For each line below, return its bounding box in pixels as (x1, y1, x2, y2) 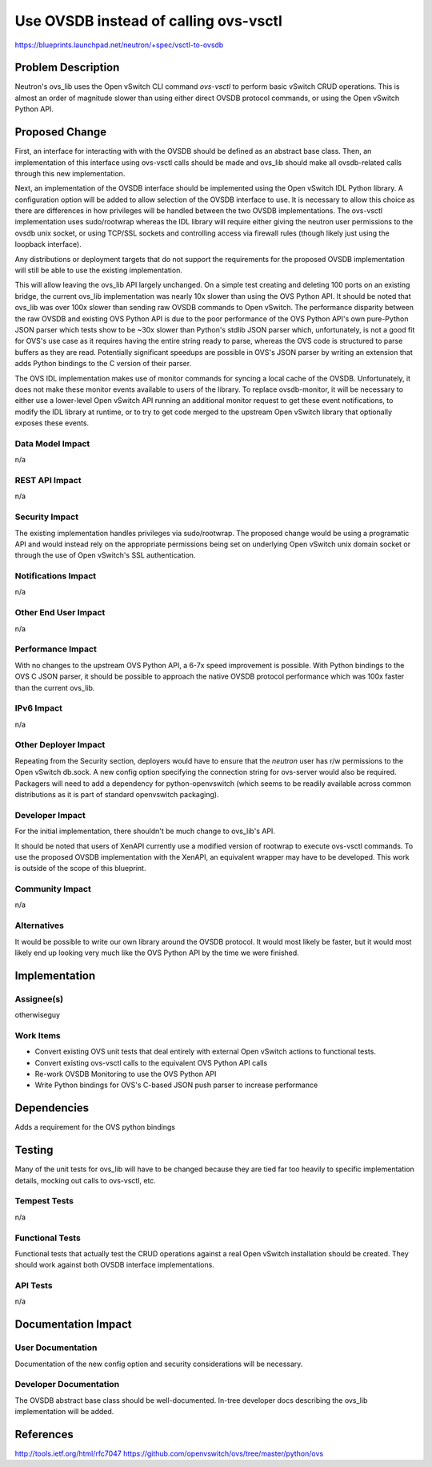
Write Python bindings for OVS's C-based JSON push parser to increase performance (34, 1080, 318, 1090)
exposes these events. (14, 418, 90, 428)
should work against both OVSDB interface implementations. (14, 1260, 215, 1270)
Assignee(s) (14, 993, 64, 1005)
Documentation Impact (14, 1318, 132, 1332)
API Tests (14, 1280, 53, 1292)
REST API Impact (14, 475, 82, 486)
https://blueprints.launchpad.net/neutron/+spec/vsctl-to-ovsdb (14, 40, 224, 50)
